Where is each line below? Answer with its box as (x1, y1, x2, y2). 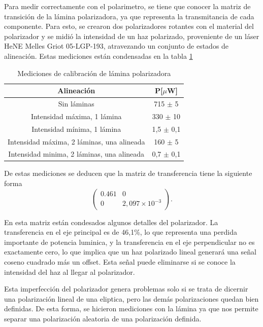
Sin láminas (58, 98, 94, 108)
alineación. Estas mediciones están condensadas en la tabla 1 (4, 50, 193, 61)
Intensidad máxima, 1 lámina (30, 111, 122, 121)
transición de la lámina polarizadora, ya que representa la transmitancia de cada (4, 11, 254, 21)
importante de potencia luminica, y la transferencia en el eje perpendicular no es (4, 236, 255, 247)
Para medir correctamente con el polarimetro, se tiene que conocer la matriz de (4, 1, 251, 11)
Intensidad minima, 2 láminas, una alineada (8, 149, 145, 159)
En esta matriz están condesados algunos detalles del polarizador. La (4, 216, 218, 227)
